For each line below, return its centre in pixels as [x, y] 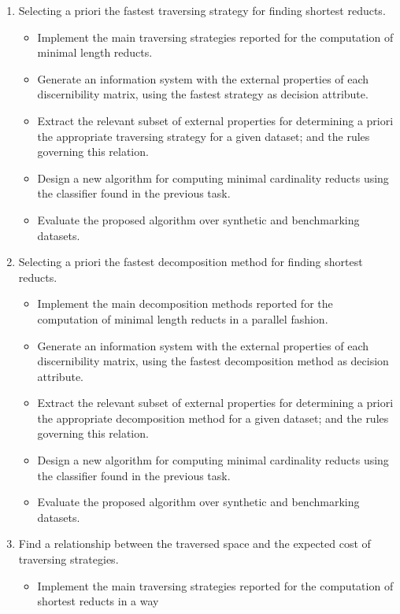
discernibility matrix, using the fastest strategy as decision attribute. [203, 94]
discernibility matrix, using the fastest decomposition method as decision [213, 361]
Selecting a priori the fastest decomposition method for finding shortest [191, 262]
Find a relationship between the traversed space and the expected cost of [194, 544]
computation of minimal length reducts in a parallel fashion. [183, 318]
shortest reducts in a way [98, 601]
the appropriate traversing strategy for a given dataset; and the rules [204, 136]
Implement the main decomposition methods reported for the [185, 303]
